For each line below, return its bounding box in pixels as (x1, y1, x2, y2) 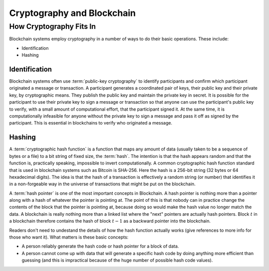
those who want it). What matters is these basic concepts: (9, 234, 129, 240)
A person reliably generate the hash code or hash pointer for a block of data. (21, 243, 179, 249)
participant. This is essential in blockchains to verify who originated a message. (9, 120, 172, 126)
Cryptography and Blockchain (9, 7, 136, 18)
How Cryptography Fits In (9, 22, 96, 31)
